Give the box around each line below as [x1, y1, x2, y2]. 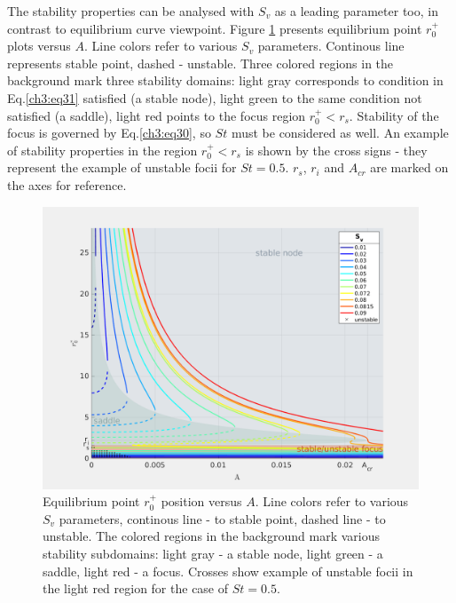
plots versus [7, 36, 71, 55]
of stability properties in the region [7, 140, 198, 159]
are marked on [370, 158, 449, 177]
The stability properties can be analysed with [7, 2, 255, 20]
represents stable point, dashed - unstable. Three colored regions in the [7, 53, 394, 72]
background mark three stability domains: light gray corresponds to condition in [7, 71, 444, 90]
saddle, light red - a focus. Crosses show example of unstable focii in [43, 561, 413, 580]
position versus [161, 492, 242, 511]
